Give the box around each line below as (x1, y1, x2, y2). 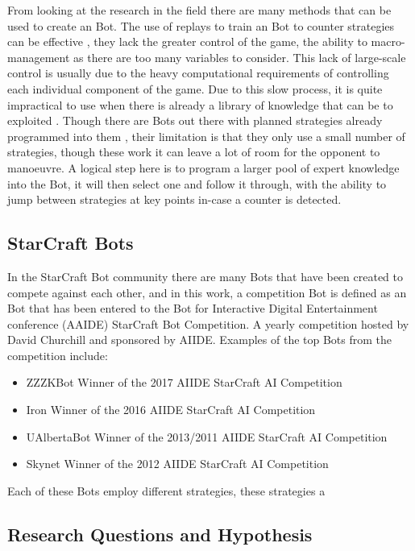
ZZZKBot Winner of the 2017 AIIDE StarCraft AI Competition (26, 374, 342, 391)
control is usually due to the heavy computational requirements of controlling (7, 64, 389, 81)
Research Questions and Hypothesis (7, 521, 313, 546)
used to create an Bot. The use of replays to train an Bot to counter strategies (7, 17, 395, 34)
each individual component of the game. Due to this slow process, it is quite (7, 80, 383, 97)
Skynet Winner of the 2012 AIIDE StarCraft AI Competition (26, 455, 329, 472)
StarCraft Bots (7, 230, 134, 255)
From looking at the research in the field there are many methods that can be (7, 2, 392, 18)
